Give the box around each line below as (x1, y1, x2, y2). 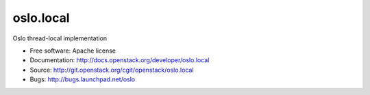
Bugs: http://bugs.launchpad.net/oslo (29, 75, 136, 83)
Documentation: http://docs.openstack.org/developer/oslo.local (29, 56, 210, 64)
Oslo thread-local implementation (12, 34, 108, 42)
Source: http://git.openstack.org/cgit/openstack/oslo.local (29, 66, 195, 74)
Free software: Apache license (29, 46, 116, 55)
